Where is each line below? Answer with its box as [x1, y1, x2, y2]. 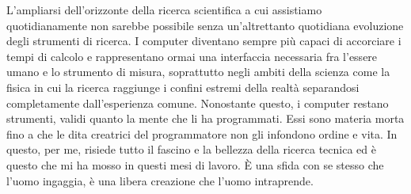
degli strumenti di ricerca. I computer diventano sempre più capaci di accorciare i [6, 32, 401, 49]
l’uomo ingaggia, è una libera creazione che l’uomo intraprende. [6, 172, 314, 188]
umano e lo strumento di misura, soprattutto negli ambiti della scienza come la [6, 63, 390, 80]
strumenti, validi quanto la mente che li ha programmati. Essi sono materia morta [6, 110, 405, 127]
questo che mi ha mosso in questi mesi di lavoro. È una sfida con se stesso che [6, 156, 384, 173]
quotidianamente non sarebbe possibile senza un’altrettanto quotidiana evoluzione [6, 17, 404, 33]
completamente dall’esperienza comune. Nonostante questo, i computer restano [6, 94, 389, 111]
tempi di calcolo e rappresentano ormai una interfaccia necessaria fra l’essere [6, 48, 378, 64]
